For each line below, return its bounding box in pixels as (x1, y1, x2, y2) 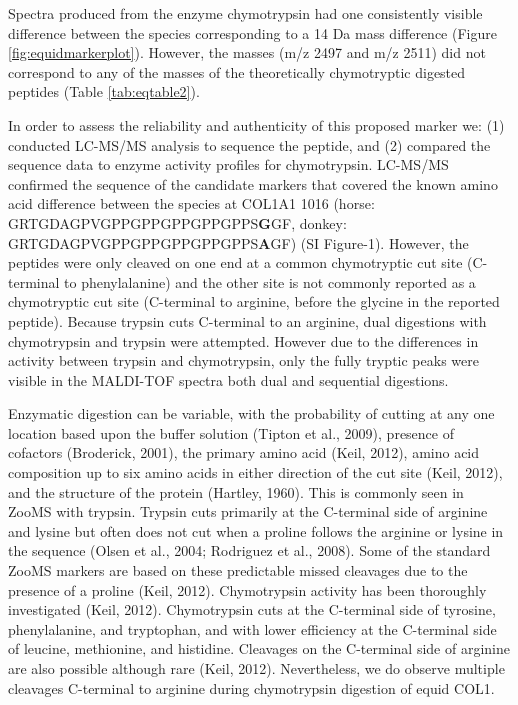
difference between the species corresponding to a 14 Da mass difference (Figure (8, 22, 497, 43)
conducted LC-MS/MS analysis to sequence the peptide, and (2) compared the (8, 134, 491, 155)
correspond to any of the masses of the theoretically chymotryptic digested (8, 61, 466, 82)
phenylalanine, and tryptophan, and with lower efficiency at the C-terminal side (8, 618, 497, 639)
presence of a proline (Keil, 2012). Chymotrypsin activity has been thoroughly (8, 579, 487, 600)
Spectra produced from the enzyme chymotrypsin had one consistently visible (8, 3, 483, 23)
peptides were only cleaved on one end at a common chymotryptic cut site (8, 252, 463, 273)
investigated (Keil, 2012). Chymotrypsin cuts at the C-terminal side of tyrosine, (8, 599, 496, 620)
